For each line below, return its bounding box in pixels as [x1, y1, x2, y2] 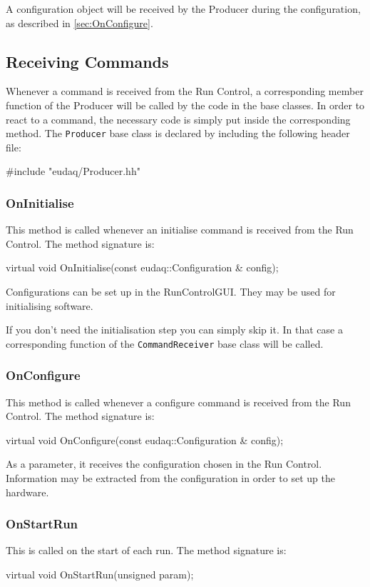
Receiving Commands [6, 50, 169, 72]
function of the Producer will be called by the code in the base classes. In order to [6, 97, 365, 112]
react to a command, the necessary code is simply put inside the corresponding [6, 111, 351, 126]
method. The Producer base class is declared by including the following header [6, 126, 350, 141]
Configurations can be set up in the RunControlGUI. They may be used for [6, 284, 336, 299]
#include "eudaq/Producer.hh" [6, 164, 140, 179]
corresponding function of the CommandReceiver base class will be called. [6, 336, 324, 351]
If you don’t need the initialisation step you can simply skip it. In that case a [6, 322, 343, 337]
